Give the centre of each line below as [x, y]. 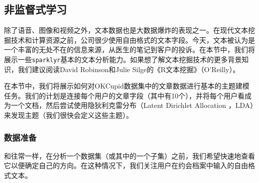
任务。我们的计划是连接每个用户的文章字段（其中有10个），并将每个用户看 [124, 95]
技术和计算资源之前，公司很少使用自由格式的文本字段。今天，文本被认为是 [133, 40]
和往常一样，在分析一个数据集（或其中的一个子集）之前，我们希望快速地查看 [129, 155]
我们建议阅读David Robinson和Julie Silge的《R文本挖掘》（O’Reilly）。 [129, 69]
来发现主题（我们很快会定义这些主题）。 [68, 115]
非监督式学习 [35, 9]
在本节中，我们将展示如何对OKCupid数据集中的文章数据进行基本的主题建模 [127, 86]
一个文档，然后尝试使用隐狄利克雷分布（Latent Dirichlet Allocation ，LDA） [132, 105]
